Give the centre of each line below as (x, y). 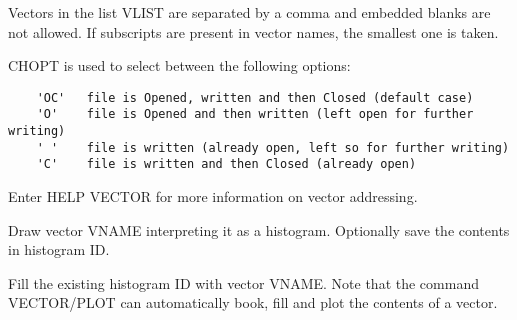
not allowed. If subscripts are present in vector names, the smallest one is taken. (253, 31)
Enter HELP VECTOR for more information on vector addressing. (213, 196)
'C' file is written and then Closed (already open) (226, 164)
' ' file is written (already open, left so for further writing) (273, 147)
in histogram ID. (59, 249)
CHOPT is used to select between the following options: (179, 65)
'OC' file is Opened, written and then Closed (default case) (255, 97)
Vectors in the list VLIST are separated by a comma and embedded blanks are (249, 12)
